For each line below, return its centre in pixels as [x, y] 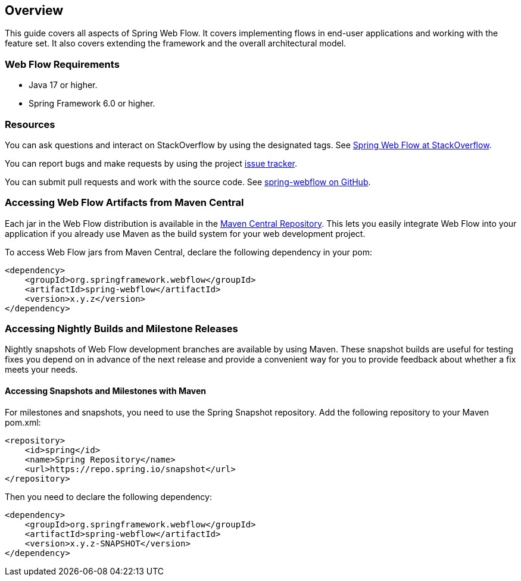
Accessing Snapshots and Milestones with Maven [106, 391]
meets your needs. [41, 370]
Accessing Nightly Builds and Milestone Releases [121, 329]
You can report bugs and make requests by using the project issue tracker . [151, 163]
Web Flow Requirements [62, 64]
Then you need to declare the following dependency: [108, 496]
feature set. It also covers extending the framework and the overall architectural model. [176, 43]
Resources [30, 124]
